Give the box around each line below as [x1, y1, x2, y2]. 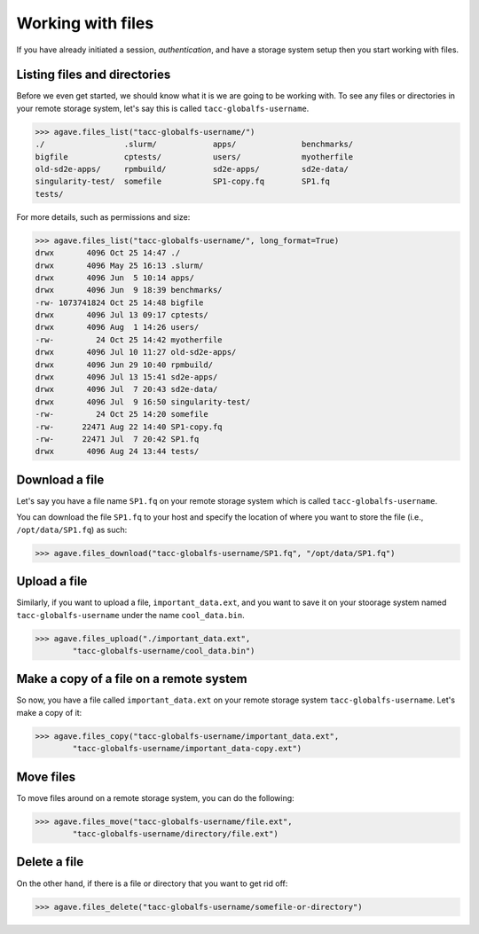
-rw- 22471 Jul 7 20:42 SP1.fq [35, 435, 200, 443]
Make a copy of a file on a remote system [16, 671, 247, 687]
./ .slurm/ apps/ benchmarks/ [35, 139, 354, 150]
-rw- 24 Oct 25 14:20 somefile [35, 409, 208, 420]
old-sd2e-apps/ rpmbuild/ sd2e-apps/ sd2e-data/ [35, 164, 349, 174]
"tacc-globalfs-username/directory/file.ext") [72, 829, 279, 839]
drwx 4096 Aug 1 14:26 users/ [35, 322, 200, 333]
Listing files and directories [16, 67, 171, 82]
